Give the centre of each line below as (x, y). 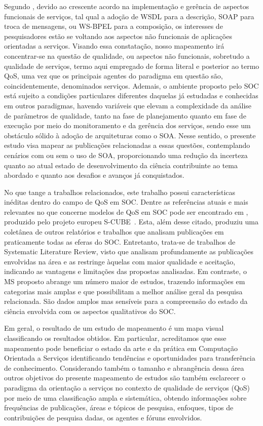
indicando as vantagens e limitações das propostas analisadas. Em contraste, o (125, 271)
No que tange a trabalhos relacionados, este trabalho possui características (120, 192)
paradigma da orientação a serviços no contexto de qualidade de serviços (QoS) (127, 387)
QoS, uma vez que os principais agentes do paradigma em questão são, (114, 76)
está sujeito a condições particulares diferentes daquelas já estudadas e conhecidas (131, 95)
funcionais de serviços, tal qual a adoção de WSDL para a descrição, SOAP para (129, 16)
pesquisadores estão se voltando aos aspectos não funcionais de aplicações (118, 36)
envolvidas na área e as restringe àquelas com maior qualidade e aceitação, (120, 261)
